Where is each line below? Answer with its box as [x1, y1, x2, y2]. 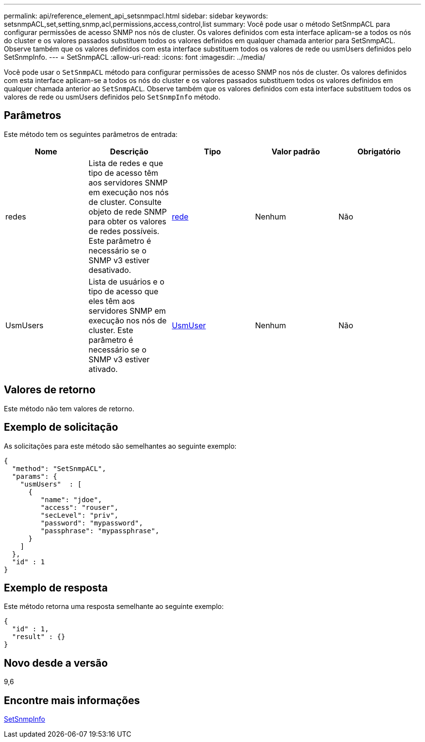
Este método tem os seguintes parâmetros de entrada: [4, 130, 178, 138]
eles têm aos [88, 296, 135, 306]
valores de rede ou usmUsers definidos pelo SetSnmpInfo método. [4, 93, 221, 101]
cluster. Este [88, 325, 133, 335]
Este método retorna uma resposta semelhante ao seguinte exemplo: [4, 602, 224, 611]
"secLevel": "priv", [40, 511, 119, 519]
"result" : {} [12, 633, 65, 641]
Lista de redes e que [88, 158, 163, 168]
